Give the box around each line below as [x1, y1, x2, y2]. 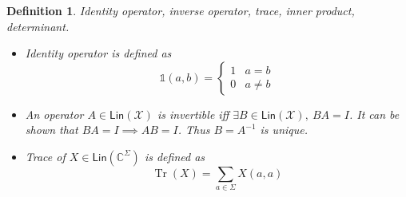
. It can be [348, 105, 400, 122]
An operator [25, 105, 84, 122]
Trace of [25, 148, 66, 164]
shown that [25, 121, 78, 138]
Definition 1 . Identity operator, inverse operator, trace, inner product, [6, 2, 355, 18]
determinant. [6, 18, 70, 34]
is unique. [260, 121, 308, 138]
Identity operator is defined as [25, 45, 172, 61]
